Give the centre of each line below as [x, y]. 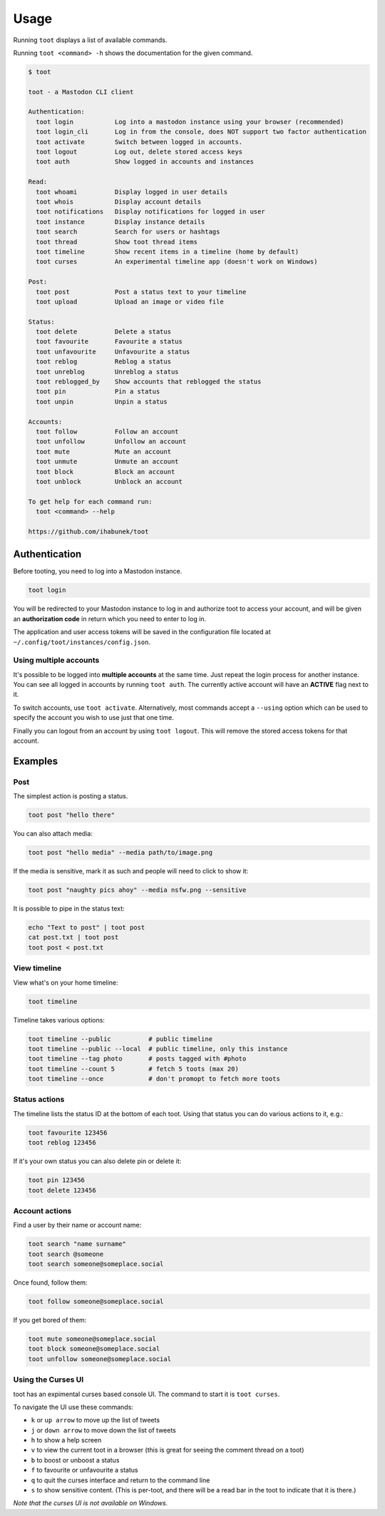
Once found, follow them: [51, 1282]
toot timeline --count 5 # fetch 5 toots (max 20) [133, 1069]
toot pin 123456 [57, 1180]
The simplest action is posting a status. [71, 796]
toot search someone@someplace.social [96, 1264]
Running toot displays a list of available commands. [90, 40]
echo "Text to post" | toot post [87, 928]
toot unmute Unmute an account [107, 462]
